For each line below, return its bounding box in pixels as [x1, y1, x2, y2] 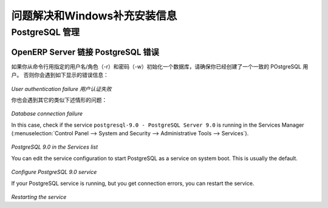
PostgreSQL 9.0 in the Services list [11, 143, 98, 151]
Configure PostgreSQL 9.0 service [11, 169, 97, 176]
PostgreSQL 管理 [11, 27, 80, 38]
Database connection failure [11, 110, 83, 118]
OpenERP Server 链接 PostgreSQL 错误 [11, 47, 159, 57]
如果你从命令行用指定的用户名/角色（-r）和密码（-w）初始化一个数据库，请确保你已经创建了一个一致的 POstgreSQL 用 [11, 62, 309, 70]
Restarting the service [11, 193, 67, 201]
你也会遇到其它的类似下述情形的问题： [11, 96, 108, 103]
